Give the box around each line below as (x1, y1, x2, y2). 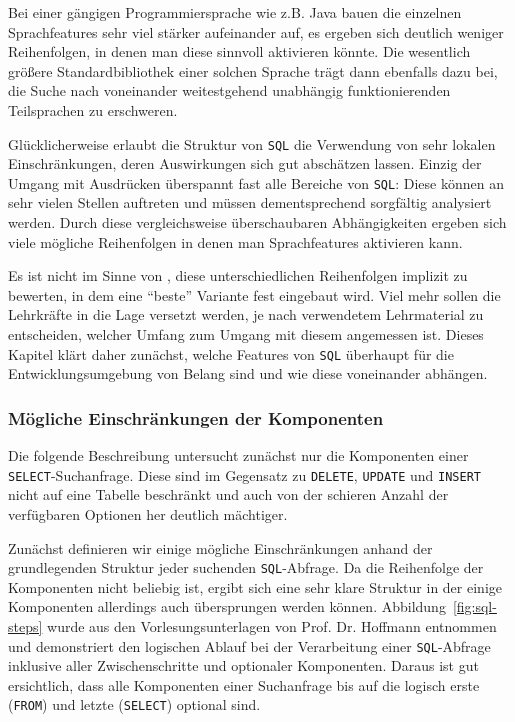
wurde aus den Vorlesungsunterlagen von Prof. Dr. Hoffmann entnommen (47, 615, 497, 636)
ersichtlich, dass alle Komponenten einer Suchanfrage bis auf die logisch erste (8, 674, 480, 695)
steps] (8, 615, 43, 636)
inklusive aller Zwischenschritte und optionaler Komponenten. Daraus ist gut (8, 655, 479, 676)
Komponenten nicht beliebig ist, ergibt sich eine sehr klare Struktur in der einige (8, 576, 502, 597)
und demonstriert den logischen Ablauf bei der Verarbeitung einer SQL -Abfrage (8, 635, 491, 656)
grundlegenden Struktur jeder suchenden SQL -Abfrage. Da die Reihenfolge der (8, 557, 484, 578)
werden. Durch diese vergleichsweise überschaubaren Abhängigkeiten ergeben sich (8, 212, 507, 233)
